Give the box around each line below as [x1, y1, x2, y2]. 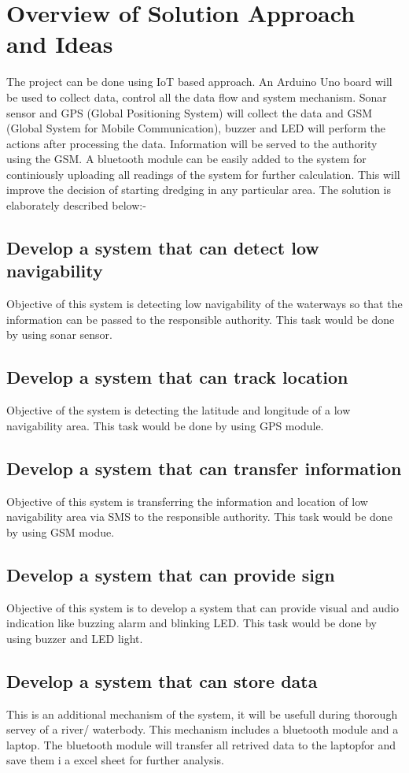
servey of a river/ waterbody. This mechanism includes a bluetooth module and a [6, 721, 399, 738]
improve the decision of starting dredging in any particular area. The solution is [6, 181, 392, 198]
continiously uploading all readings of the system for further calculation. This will [6, 165, 400, 182]
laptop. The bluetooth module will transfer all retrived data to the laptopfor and [6, 736, 396, 753]
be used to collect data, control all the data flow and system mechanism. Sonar [6, 88, 387, 105]
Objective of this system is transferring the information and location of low [6, 492, 368, 509]
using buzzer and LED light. [6, 630, 143, 646]
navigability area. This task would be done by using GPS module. [6, 417, 324, 433]
